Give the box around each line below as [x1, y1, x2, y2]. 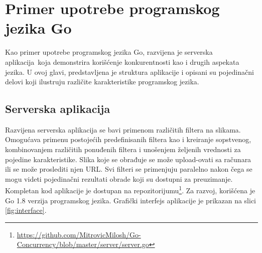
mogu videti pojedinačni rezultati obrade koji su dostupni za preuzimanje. [5, 173, 233, 184]
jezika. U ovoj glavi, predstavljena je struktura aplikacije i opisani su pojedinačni [5, 66, 254, 77]
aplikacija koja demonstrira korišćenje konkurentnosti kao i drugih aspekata [5, 56, 239, 67]
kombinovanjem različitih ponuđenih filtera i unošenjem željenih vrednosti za [5, 144, 241, 155]
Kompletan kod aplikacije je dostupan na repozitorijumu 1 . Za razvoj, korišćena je [5, 184, 255, 196]
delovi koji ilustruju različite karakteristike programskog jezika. [5, 76, 199, 87]
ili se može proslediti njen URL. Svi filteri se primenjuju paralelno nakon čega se [5, 164, 252, 174]
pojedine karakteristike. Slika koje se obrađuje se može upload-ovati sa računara [5, 154, 251, 164]
